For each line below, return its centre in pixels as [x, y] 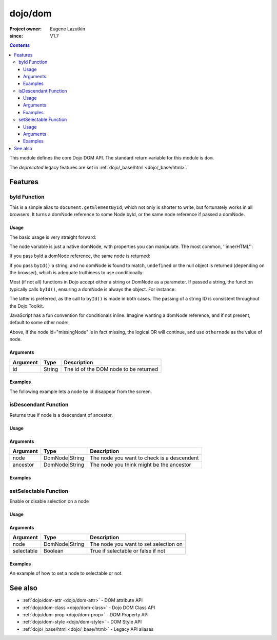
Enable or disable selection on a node [49, 501]
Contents [20, 45]
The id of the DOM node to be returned [111, 369]
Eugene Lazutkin [68, 29]
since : [16, 35]
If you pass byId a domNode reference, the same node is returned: [80, 256]
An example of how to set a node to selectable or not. [66, 573]
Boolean [54, 551]
